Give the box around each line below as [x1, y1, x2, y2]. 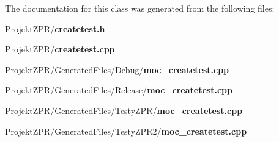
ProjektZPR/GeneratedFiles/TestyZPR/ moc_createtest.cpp [5, 104, 243, 116]
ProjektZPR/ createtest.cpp [5, 43, 115, 55]
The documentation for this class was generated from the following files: [5, 2, 275, 14]
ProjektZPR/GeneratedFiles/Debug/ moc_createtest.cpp [5, 63, 229, 76]
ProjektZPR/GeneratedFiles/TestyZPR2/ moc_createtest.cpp [5, 124, 247, 137]
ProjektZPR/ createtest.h [5, 22, 105, 35]
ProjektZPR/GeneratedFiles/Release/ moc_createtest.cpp [5, 83, 232, 96]
